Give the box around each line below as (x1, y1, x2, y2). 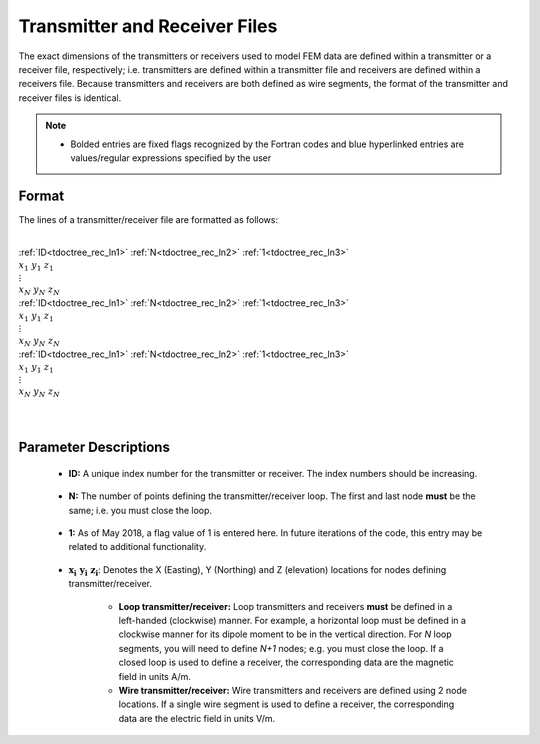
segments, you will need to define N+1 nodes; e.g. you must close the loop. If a (118, 642, 444, 654)
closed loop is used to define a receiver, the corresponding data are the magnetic (118, 656, 455, 669)
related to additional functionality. (68, 541, 207, 553)
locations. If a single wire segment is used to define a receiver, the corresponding (118, 698, 455, 710)
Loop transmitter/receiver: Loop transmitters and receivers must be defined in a (118, 600, 453, 612)
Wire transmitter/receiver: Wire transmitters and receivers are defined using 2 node (118, 684, 467, 696)
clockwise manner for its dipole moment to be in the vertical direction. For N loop (118, 628, 452, 640)
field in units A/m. (118, 670, 192, 682)
